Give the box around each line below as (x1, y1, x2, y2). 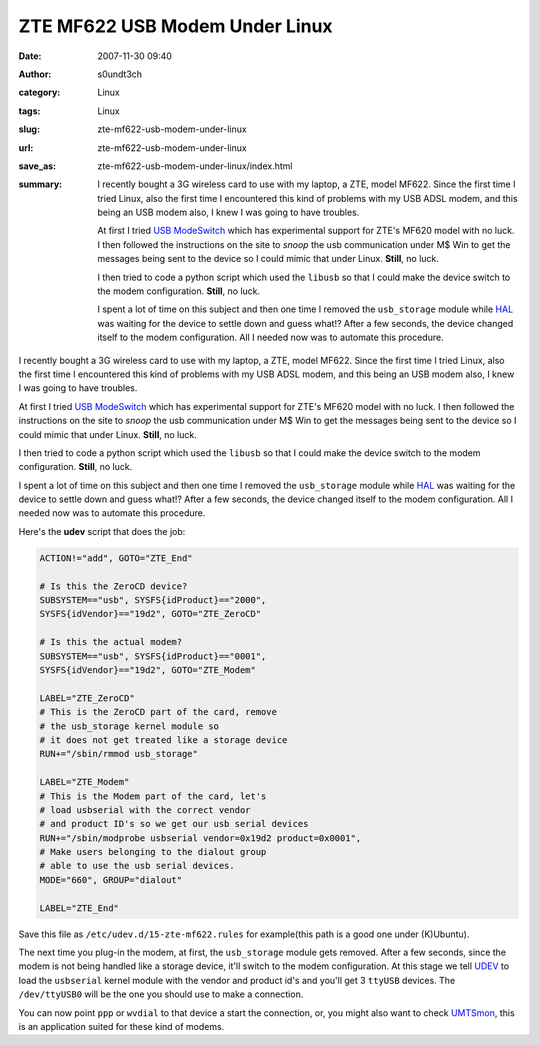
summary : (18, 178, 63, 190)
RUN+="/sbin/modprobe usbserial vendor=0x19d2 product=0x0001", (39, 832, 362, 844)
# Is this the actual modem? (39, 636, 183, 648)
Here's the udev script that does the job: (18, 525, 186, 537)
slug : (18, 123, 40, 135)
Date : (18, 50, 42, 62)
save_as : (18, 160, 57, 172)
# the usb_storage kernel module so (39, 720, 220, 732)
